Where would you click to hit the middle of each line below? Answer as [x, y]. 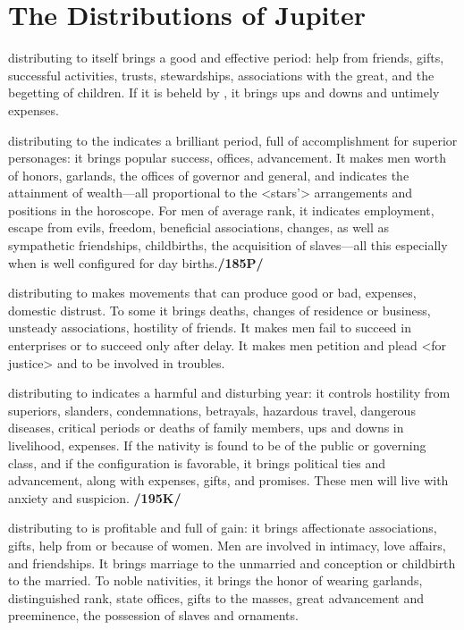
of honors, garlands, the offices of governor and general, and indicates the [209, 175]
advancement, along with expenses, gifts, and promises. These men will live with [228, 480]
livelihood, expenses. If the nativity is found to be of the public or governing [217, 445]
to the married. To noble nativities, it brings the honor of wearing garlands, [215, 580]
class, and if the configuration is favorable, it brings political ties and [197, 462]
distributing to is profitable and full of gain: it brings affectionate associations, [223, 528]
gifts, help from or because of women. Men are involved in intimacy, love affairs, [227, 545]
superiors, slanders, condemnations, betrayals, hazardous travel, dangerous [212, 410]
